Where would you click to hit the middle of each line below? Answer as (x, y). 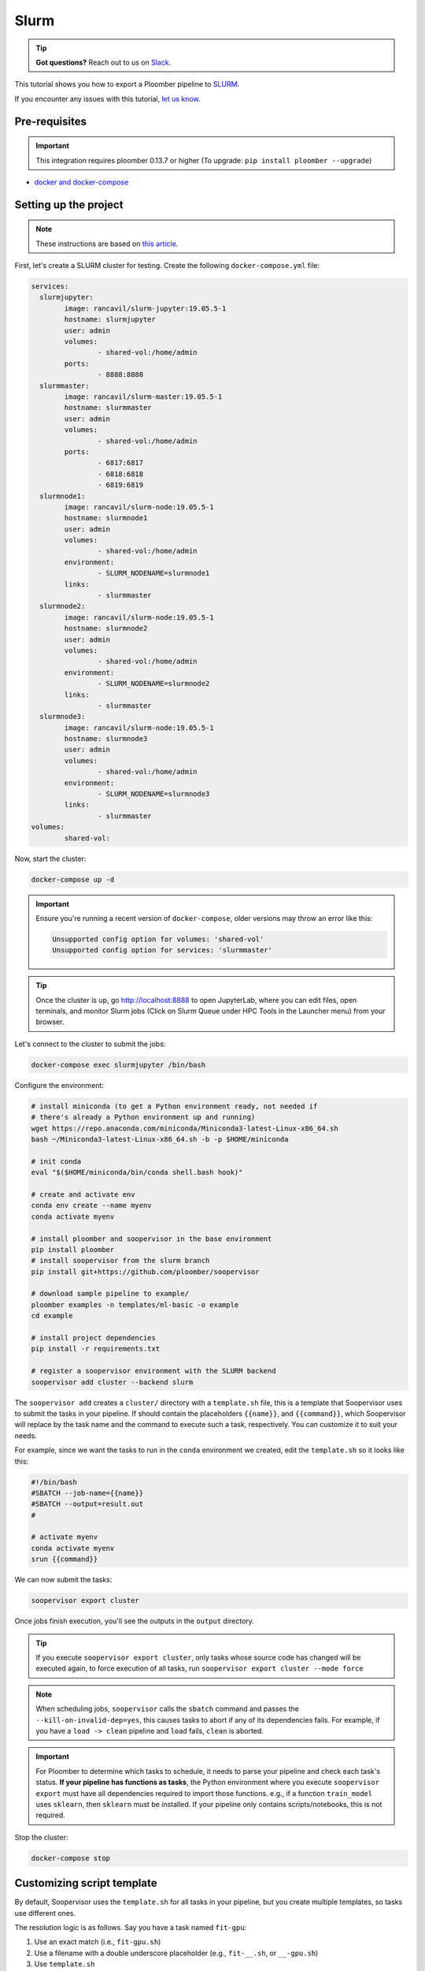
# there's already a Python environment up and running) (143, 1117)
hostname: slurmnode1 (106, 518)
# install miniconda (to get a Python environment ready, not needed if (174, 1106)
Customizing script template (86, 1883)
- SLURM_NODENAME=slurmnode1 (153, 573)
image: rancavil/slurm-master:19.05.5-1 (143, 397)
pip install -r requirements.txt (96, 1349)
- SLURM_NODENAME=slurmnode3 (153, 794)
